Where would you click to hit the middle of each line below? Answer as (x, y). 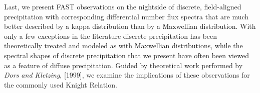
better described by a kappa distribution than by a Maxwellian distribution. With (130, 26)
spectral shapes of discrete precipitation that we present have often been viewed (126, 55)
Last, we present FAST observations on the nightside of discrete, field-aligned (123, 6)
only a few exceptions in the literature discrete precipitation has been (111, 36)
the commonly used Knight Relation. (61, 84)
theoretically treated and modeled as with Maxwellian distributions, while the (123, 46)
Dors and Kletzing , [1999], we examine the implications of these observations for (127, 75)
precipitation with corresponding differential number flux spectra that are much (126, 16)
